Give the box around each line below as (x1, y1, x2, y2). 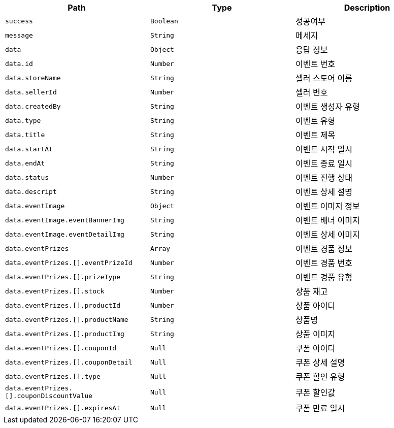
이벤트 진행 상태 (295, 173, 353, 183)
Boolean (150, 17, 178, 25)
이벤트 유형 (295, 116, 336, 126)
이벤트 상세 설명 (295, 187, 353, 197)
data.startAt (5, 145, 53, 153)
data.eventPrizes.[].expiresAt (5, 404, 120, 412)
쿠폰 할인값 (295, 387, 336, 398)
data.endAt (5, 159, 45, 167)
